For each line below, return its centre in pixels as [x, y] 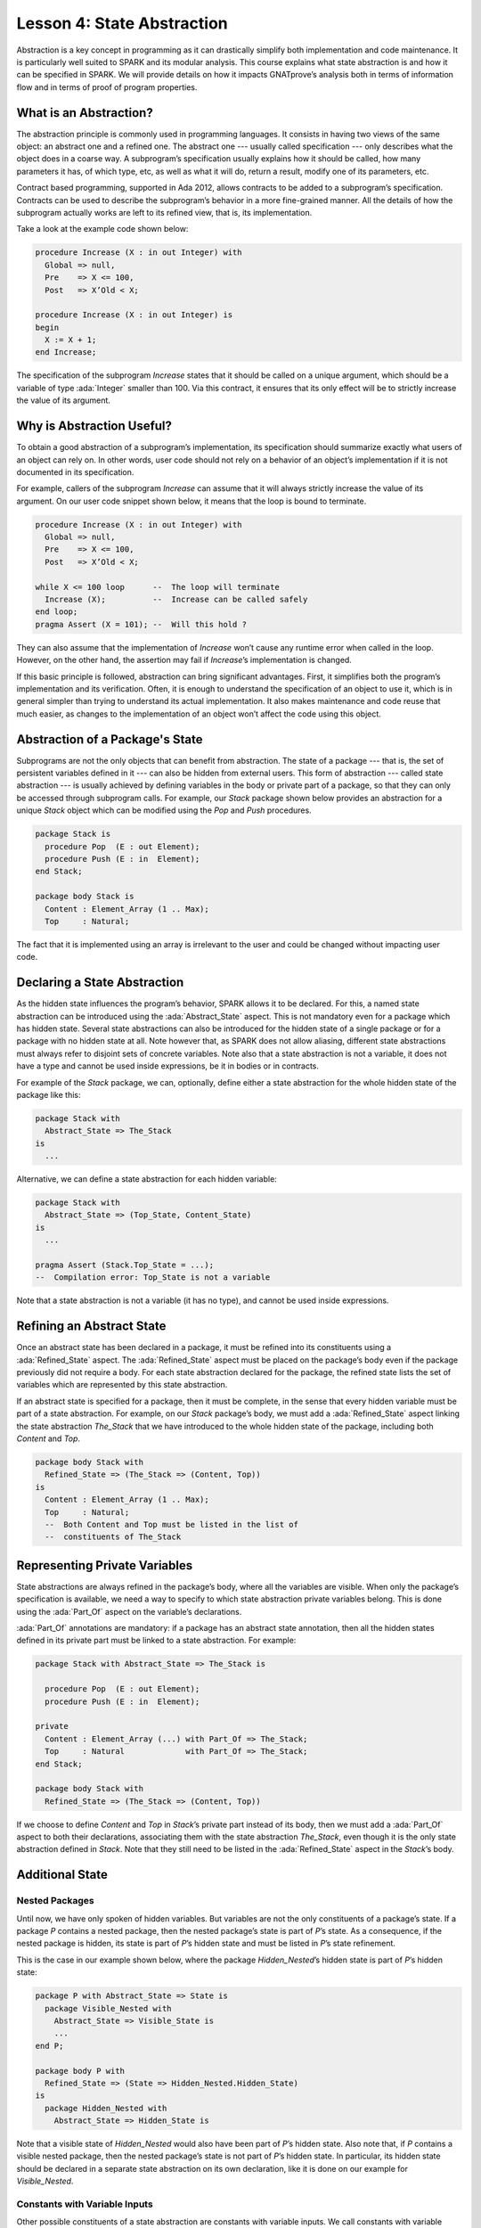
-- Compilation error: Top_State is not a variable [153, 1278]
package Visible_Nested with [109, 2008]
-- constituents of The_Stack [113, 1537]
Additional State [62, 1875]
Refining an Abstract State [91, 1327]
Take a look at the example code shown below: [102, 229]
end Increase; [66, 352]
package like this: [49, 1094]
